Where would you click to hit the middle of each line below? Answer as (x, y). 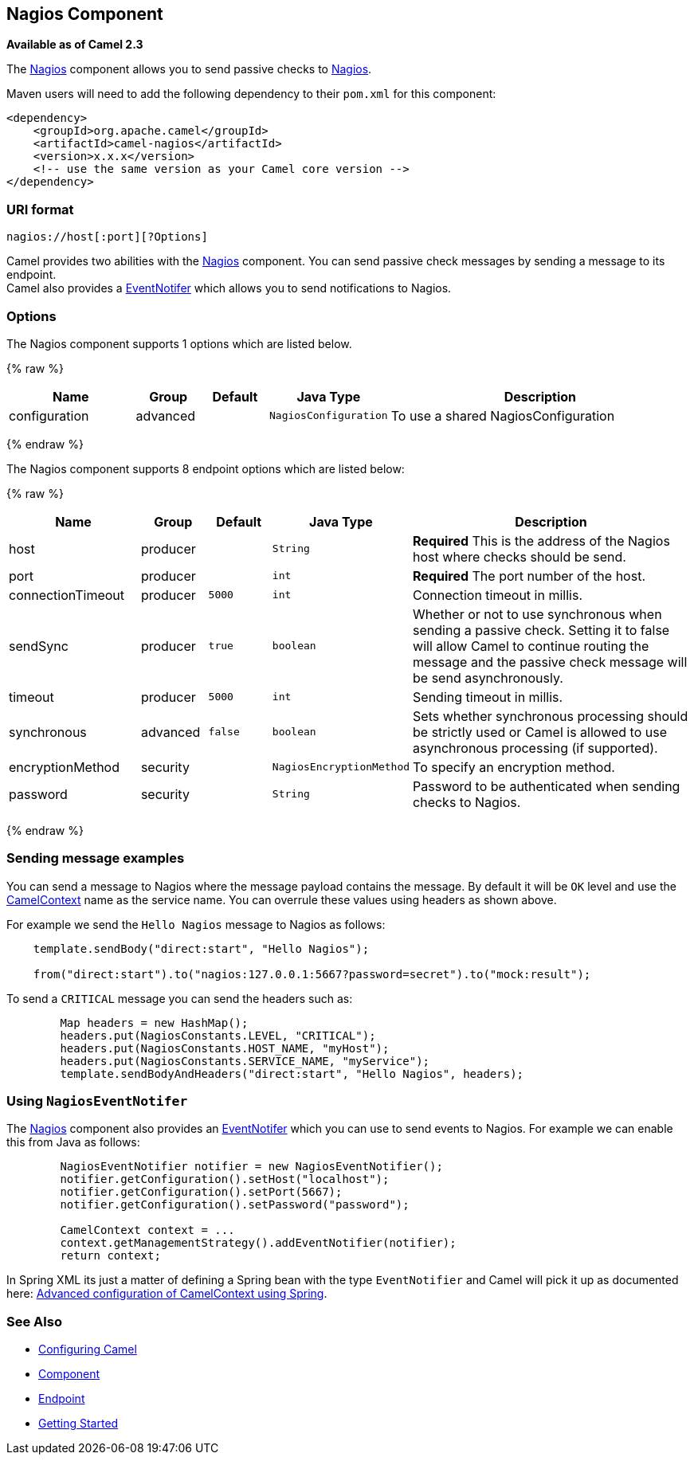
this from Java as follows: (73, 1142)
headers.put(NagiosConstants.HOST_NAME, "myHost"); (225, 1048)
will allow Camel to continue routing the (531, 646)
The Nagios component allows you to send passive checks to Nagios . (189, 69)
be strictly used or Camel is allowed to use (540, 732)
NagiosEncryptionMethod (341, 767)
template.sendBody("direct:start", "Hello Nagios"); (201, 948)
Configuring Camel (88, 1349)
